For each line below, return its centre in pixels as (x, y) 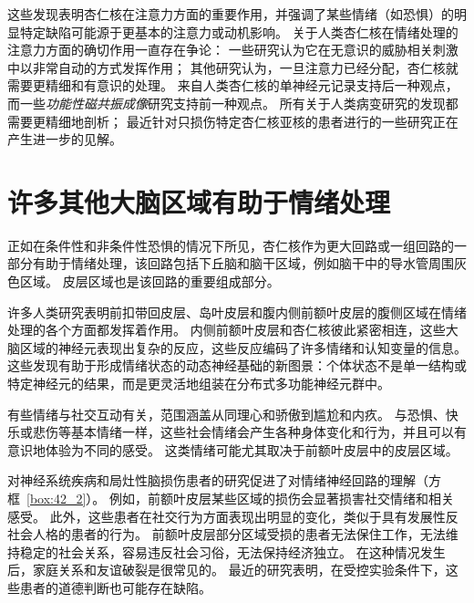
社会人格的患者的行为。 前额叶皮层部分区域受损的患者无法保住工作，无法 (227, 534)
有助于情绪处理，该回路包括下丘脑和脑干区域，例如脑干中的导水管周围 (243, 263)
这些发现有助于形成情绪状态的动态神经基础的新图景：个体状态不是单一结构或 (237, 365)
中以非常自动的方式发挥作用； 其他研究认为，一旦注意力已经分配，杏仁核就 (233, 67)
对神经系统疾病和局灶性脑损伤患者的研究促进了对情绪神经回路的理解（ (218, 480)
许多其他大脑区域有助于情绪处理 (199, 201)
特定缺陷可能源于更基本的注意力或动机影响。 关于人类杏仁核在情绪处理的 (239, 31)
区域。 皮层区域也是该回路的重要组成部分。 (149, 281)
